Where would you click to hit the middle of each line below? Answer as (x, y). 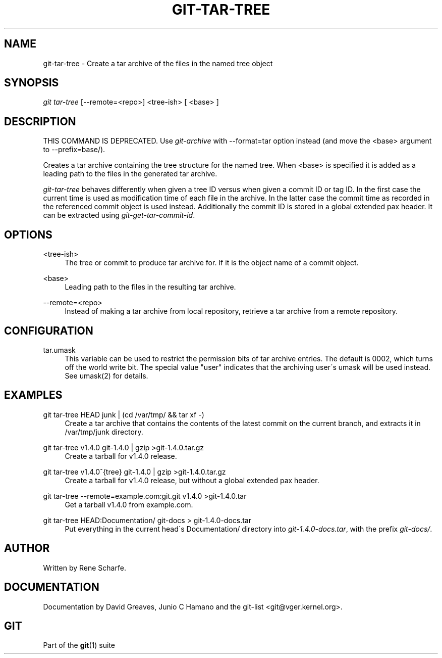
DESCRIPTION (40, 121)
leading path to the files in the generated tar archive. (130, 174)
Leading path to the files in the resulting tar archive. (150, 287)
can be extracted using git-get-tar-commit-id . (119, 215)
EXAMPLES (33, 395)
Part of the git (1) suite (79, 645)
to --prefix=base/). (74, 150)
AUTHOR (27, 548)
